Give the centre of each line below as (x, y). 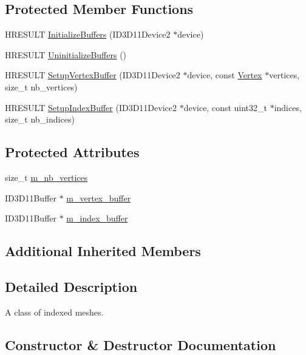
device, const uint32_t (225, 107)
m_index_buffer (97, 218)
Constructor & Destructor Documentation (141, 344)
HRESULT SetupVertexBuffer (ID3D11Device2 (93, 75)
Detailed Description (71, 286)
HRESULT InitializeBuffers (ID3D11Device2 (88, 34)
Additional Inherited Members (103, 251)
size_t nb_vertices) (41, 86)
